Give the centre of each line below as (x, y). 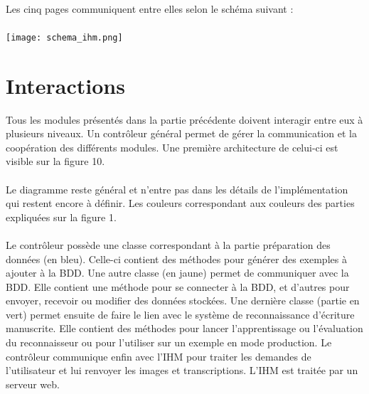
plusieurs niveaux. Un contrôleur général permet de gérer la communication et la (181, 133)
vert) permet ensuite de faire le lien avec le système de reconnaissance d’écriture (180, 314)
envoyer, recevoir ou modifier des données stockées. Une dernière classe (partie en (183, 300)
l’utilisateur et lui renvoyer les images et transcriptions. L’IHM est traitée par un (182, 370)
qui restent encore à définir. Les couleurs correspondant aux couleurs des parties (180, 203)
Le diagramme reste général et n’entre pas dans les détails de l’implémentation (177, 189)
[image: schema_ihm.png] (64, 37)
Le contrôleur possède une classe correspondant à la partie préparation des (168, 244)
